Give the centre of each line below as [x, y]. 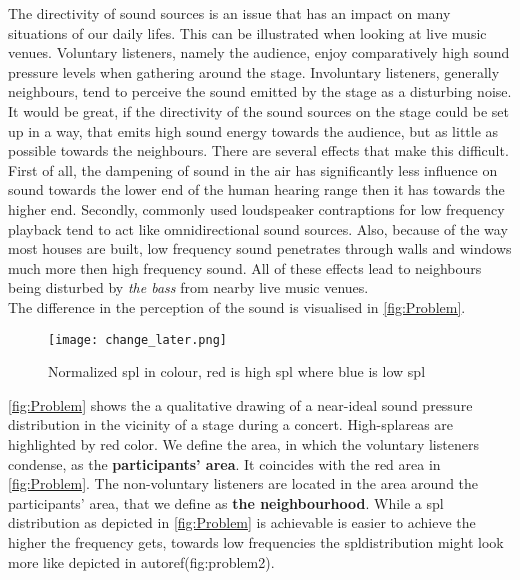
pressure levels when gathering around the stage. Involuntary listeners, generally [254, 71]
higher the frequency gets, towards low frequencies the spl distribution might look [256, 541]
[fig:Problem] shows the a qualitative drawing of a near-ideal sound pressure [240, 404]
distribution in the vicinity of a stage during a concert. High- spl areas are [231, 424]
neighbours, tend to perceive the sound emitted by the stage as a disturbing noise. [260, 91]
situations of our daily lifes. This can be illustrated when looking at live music [247, 32]
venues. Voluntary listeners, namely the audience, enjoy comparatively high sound [259, 52]
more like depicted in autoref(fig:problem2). [141, 561]
